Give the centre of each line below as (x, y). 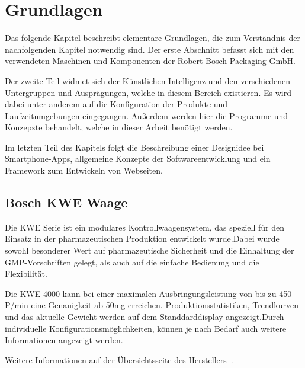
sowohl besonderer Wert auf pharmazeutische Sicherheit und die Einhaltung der (150, 250)
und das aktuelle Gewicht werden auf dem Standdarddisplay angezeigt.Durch (145, 317)
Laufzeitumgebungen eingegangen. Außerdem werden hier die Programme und (147, 115)
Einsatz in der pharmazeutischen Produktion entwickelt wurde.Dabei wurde (142, 239)
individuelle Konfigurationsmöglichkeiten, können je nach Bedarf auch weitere (146, 328)
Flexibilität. (26, 273)
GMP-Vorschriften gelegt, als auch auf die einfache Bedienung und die (132, 262)
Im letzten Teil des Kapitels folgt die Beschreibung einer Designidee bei (134, 147)
